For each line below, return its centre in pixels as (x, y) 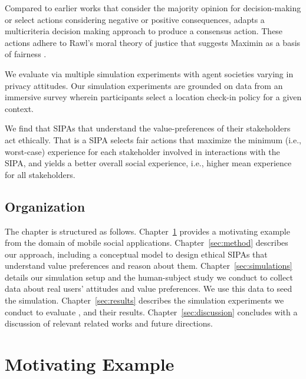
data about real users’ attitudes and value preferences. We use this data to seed (149, 289)
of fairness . (26, 54)
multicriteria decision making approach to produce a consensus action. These (144, 31)
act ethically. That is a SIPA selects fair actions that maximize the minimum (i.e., (153, 139)
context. (19, 108)
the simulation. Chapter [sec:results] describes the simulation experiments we (144, 300)
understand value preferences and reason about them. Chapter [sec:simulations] (149, 266)
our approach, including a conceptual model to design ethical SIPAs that (136, 254)
